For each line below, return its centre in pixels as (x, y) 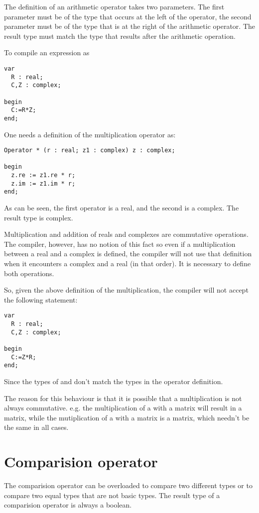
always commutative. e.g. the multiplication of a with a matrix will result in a (123, 408)
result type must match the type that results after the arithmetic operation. (120, 36)
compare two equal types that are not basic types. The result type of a (112, 495)
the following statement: (41, 299)
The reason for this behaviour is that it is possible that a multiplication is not (123, 398)
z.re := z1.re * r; (43, 175)
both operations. (29, 273)
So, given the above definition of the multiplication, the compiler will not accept (126, 290)
